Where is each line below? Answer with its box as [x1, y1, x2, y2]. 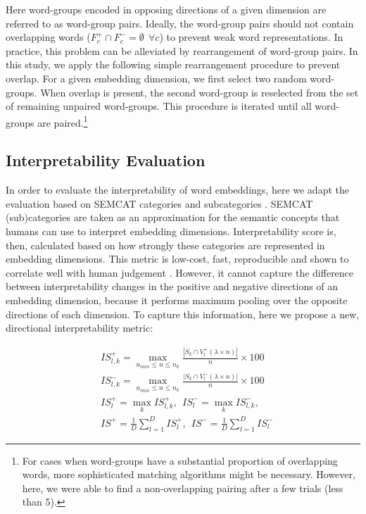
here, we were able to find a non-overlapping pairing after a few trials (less [22, 480, 343, 495]
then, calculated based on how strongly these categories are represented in [6, 237, 325, 252]
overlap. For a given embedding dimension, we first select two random [6, 70, 307, 85]
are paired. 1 [37, 113, 88, 130]
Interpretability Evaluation [6, 149, 206, 171]
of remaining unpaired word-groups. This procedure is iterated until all [6, 99, 312, 113]
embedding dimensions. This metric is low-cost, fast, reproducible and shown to [6, 251, 349, 266]
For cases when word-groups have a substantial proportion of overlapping [22, 453, 338, 468]
